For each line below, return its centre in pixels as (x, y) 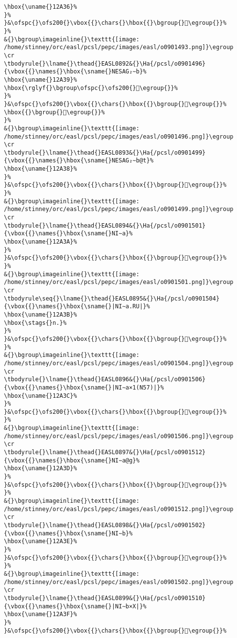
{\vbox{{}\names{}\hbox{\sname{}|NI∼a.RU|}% (77, 307)
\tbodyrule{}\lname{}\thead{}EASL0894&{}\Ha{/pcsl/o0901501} (105, 225)
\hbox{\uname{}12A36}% (41, 7)
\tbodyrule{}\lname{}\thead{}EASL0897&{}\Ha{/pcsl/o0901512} (105, 452)
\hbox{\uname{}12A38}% (41, 169)
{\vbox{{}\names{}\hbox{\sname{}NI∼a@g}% (72, 460)
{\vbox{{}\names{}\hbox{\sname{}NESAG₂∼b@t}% (79, 161)
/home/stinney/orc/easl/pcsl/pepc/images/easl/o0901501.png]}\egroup (119, 282)
